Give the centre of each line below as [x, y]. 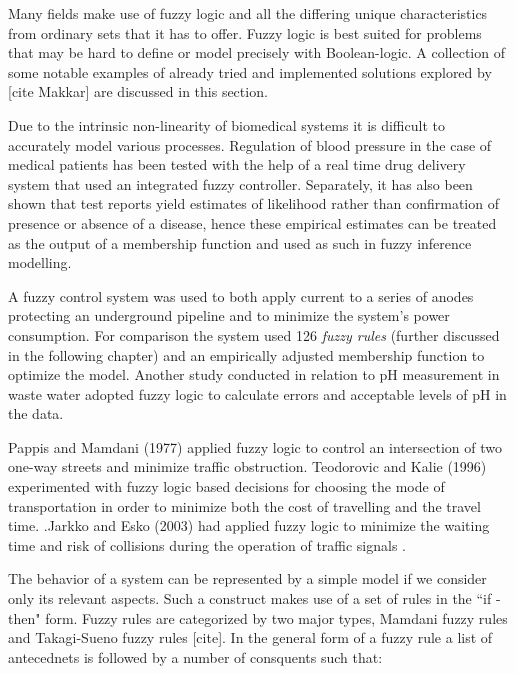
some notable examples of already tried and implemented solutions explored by [250, 71]
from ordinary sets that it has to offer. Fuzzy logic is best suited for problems [245, 32]
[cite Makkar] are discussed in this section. [138, 91]
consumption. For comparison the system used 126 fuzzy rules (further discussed [254, 334]
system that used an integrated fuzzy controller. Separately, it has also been [240, 183]
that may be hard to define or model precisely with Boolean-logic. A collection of [256, 52]
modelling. [40, 262]
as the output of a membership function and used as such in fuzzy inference [240, 242]
